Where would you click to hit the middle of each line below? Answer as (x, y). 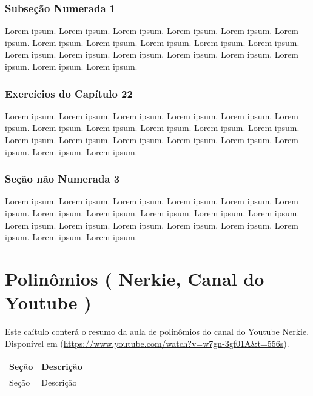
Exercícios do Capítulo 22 (69, 93)
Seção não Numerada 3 (62, 179)
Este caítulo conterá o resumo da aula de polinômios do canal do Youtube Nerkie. (157, 331)
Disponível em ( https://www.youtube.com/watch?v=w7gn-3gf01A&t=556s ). (147, 343)
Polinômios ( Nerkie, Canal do (135, 278)
